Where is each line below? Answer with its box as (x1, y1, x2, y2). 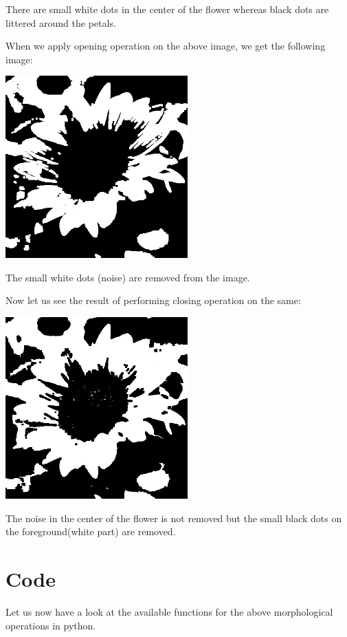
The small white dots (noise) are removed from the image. (5, 270, 250, 284)
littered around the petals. (5, 15, 116, 30)
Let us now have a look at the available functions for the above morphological (5, 605, 333, 619)
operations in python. (5, 618, 96, 632)
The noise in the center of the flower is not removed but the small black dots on (5, 510, 342, 525)
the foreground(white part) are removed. (5, 524, 176, 539)
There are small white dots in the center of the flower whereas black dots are (5, 2, 329, 16)
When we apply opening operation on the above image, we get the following (5, 39, 326, 53)
